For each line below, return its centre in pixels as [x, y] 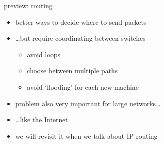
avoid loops [44, 54]
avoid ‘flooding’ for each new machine [83, 87]
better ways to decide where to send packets [81, 22]
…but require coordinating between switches [80, 38]
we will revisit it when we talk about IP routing [86, 136]
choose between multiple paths [72, 71]
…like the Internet [41, 120]
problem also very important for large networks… [88, 103]
